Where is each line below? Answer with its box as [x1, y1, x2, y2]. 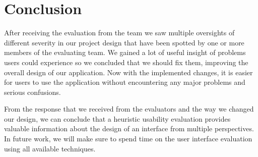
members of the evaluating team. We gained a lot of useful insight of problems [4, 47, 246, 58]
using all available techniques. [4, 143, 96, 153]
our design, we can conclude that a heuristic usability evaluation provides [4, 113, 231, 124]
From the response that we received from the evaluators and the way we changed [4, 103, 254, 114]
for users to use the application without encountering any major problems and [4, 77, 245, 87]
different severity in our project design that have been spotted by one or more [4, 37, 244, 47]
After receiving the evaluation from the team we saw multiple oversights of [4, 27, 235, 38]
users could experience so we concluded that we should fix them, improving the [4, 57, 248, 67]
